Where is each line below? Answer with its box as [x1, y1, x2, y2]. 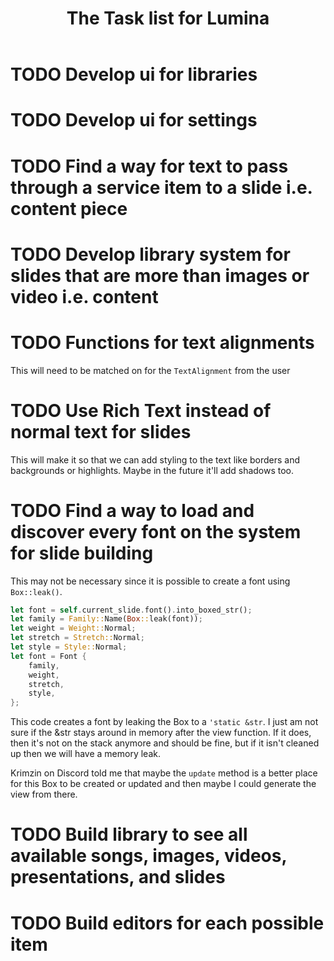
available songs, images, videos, [10, 845, 287, 867]
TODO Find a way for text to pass [10, 155, 289, 177]
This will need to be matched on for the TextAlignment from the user [10, 364, 291, 376]
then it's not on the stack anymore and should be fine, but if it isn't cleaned [10, 737, 320, 749]
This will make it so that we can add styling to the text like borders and [10, 453, 301, 466]
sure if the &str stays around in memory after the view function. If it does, [10, 727, 312, 739]
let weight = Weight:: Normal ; [10, 623, 137, 634]
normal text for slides [10, 420, 192, 443]
